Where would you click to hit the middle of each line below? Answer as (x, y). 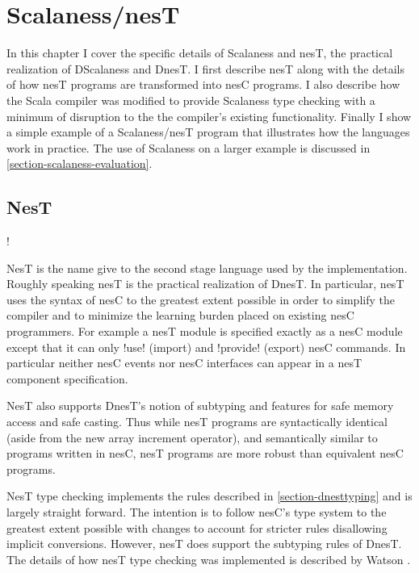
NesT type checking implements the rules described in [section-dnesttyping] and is (209, 496)
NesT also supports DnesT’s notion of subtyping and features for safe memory (200, 406)
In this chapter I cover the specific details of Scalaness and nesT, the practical (200, 53)
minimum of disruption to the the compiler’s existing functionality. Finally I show (209, 116)
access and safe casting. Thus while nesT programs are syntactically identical (197, 422)
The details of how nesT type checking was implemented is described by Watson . (209, 559)
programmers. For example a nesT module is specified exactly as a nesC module (205, 331)
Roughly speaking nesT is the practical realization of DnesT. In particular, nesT (205, 284)
